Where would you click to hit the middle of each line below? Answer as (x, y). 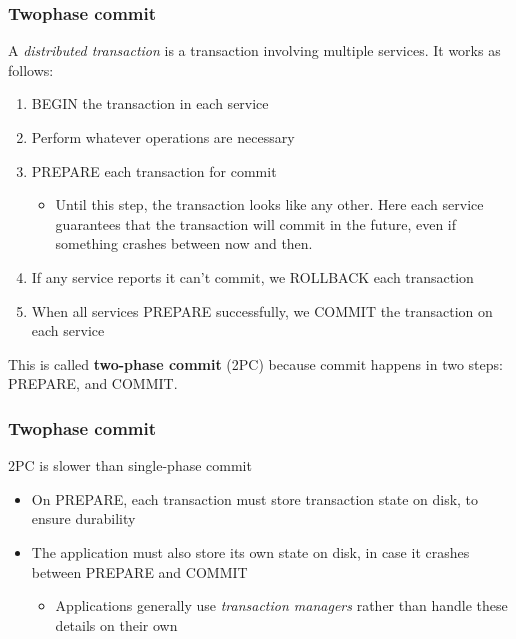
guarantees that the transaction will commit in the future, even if (256, 223)
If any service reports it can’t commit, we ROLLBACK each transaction (252, 276)
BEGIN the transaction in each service (150, 103)
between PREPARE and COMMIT (139, 571)
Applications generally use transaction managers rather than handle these (281, 605)
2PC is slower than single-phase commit (130, 465)
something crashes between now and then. (184, 243)
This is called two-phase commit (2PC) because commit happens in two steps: (255, 363)
